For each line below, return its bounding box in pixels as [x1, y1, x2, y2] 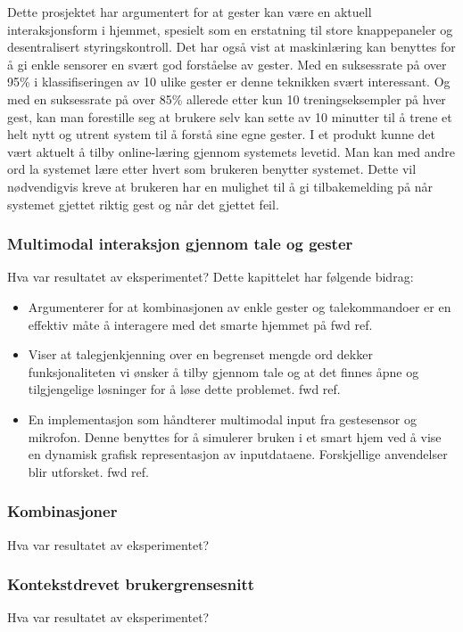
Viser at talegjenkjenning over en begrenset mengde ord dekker [28, 345, 373, 364]
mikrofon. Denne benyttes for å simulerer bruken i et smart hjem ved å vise [28, 427, 442, 446]
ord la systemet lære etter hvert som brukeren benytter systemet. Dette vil [7, 160, 417, 178]
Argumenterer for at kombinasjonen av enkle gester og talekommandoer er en [28, 297, 451, 316]
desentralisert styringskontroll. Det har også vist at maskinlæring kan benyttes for [7, 37, 456, 56]
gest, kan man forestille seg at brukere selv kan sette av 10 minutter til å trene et [7, 107, 452, 126]
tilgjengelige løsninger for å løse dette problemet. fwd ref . [28, 380, 341, 398]
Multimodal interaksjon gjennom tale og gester [7, 233, 353, 255]
